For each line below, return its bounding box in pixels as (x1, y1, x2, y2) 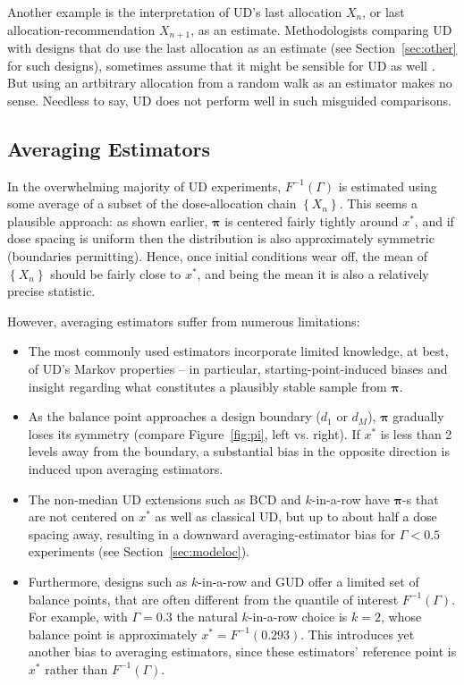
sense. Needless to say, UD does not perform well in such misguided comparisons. (7, 90, 451, 109)
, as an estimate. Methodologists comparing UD (190, 20, 452, 38)
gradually (392, 407, 444, 426)
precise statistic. (7, 282, 96, 300)
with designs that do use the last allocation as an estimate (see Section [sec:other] (7, 38, 457, 57)
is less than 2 (380, 424, 452, 443)
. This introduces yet (300, 624, 415, 643)
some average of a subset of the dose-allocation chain (7, 194, 297, 213)
